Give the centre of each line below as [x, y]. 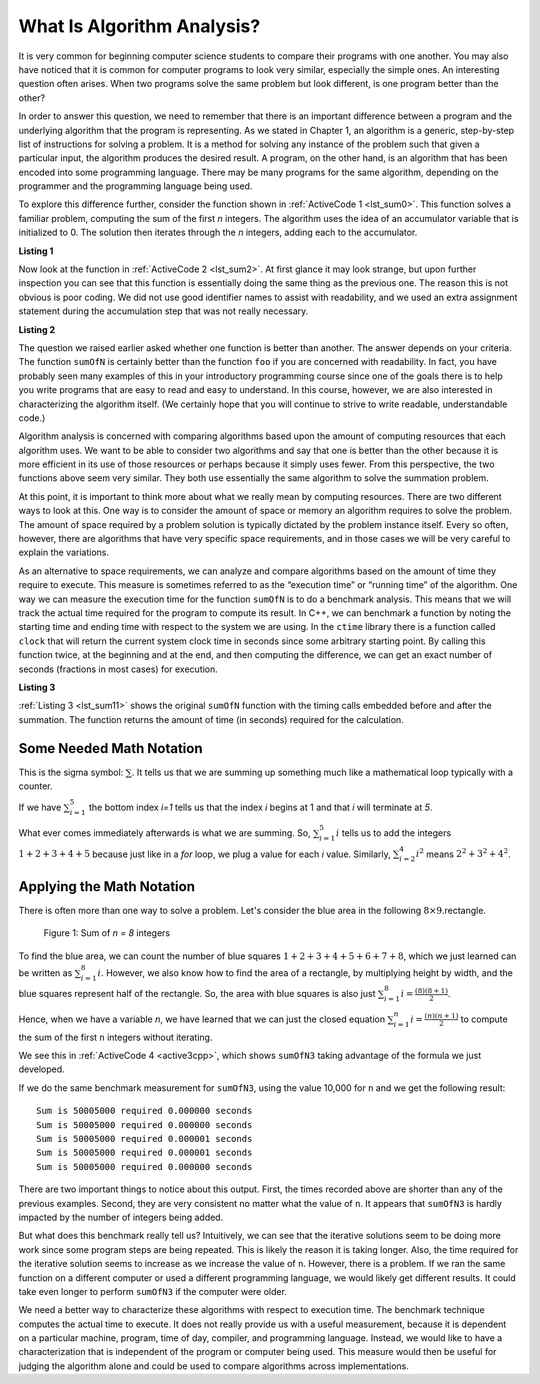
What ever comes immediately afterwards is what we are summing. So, [164, 832]
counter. [35, 786]
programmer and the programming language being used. [135, 186]
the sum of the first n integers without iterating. [115, 1037]
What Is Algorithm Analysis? [139, 26]
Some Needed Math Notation [111, 748]
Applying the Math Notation [106, 886]
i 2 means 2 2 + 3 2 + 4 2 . [463, 853]
